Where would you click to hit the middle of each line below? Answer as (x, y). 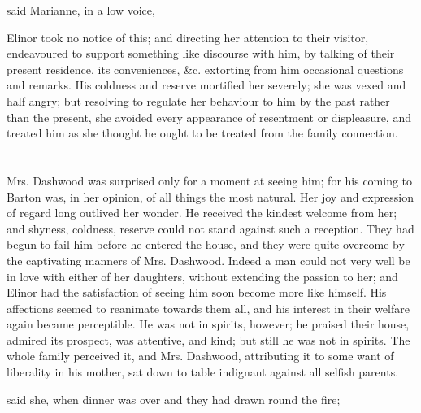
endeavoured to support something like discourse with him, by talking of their (201, 53)
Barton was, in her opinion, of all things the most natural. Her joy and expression (210, 196)
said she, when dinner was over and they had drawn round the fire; (174, 399)
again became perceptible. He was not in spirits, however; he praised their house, (208, 324)
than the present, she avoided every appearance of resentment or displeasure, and (209, 117)
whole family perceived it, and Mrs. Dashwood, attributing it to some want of (200, 356)
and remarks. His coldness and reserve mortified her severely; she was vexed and (206, 85)
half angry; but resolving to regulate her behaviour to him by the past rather (198, 100)
